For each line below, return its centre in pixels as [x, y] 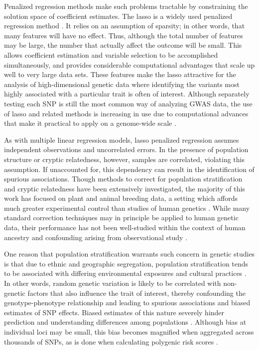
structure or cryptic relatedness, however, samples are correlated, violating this [125, 159]
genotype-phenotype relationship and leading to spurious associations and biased [127, 303]
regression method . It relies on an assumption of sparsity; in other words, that [125, 26]
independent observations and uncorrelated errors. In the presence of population [126, 149]
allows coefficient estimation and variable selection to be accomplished [111, 54]
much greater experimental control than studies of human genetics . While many [127, 208]
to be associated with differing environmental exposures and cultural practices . [125, 273]
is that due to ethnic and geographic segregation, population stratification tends [126, 263]
